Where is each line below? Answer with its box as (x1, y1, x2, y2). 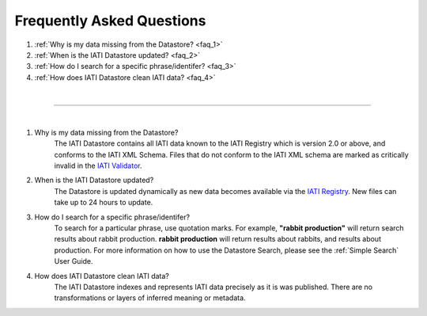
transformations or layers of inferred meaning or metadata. (54, 293, 246, 303)
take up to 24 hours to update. (54, 198, 153, 207)
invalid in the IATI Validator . (54, 161, 142, 170)
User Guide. (54, 257, 94, 266)
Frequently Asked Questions (14, 12, 206, 29)
